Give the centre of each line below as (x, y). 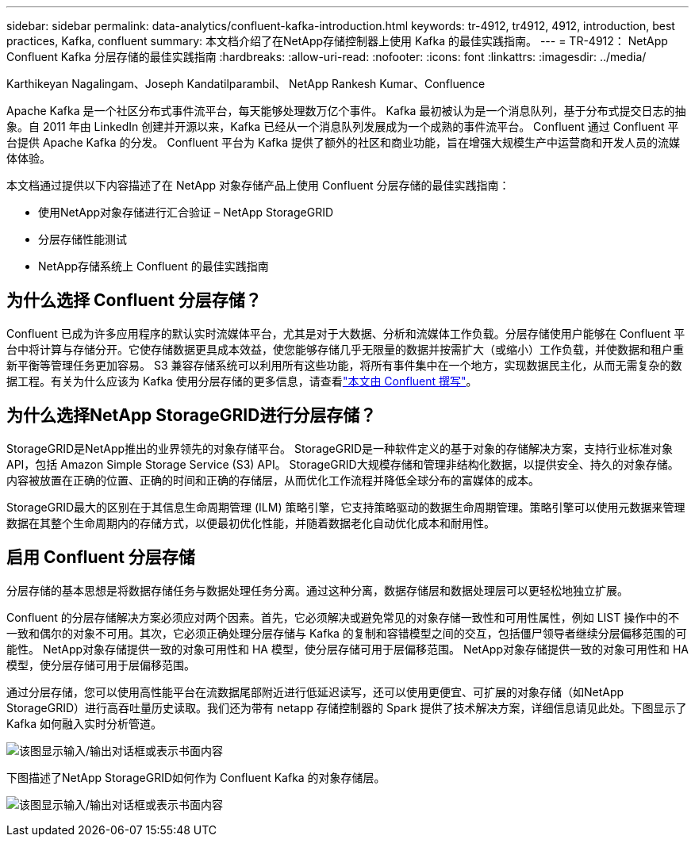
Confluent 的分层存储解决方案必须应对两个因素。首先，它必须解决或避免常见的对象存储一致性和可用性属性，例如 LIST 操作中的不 (343, 617)
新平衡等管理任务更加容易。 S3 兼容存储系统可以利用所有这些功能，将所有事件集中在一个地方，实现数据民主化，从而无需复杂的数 (344, 365)
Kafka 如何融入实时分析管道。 (84, 723)
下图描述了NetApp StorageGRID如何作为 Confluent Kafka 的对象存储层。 (196, 777)
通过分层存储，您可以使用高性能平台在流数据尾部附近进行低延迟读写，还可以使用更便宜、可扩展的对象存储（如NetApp (315, 692)
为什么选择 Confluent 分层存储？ (134, 301)
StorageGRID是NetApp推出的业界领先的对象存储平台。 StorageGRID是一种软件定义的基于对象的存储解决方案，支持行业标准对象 (340, 448)
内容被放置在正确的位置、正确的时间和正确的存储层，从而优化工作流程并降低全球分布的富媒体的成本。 (273, 480)
